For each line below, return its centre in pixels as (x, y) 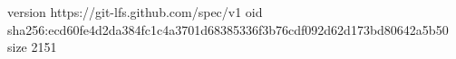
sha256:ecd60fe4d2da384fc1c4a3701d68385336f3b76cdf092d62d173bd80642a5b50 (228, 29)
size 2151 (32, 47)
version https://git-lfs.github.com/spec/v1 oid (135, 12)
